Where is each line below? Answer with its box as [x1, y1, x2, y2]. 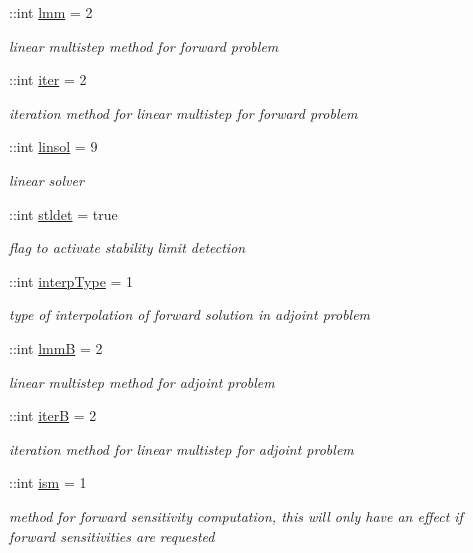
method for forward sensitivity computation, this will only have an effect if [9, 505, 463, 526]
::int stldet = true [9, 203, 118, 224]
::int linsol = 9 [9, 136, 98, 157]
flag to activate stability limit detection [9, 237, 246, 258]
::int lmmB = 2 [9, 337, 103, 358]
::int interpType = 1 [9, 270, 134, 291]
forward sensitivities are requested [9, 525, 215, 546]
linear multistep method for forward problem [9, 35, 279, 56]
